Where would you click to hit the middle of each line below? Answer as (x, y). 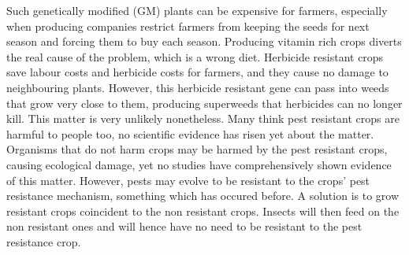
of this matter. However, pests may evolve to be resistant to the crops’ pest (188, 180)
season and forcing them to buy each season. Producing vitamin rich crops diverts (204, 41)
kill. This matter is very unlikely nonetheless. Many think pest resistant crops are (203, 118)
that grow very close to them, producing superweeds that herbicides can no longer (204, 103)
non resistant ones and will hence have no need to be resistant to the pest (184, 226)
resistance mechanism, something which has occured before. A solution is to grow (203, 196)
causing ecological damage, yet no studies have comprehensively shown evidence (199, 164)
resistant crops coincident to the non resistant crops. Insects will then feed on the (203, 211)
